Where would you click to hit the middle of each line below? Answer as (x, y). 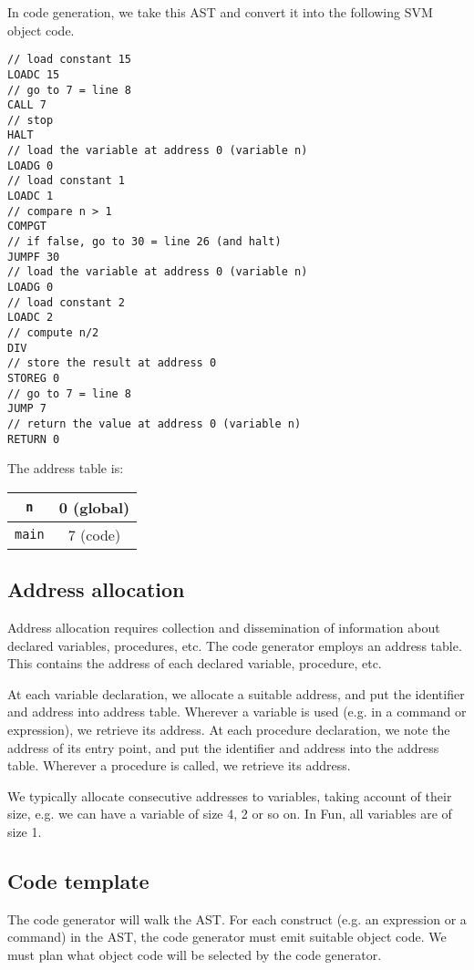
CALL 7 (27, 105)
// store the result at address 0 (112, 363)
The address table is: (66, 468)
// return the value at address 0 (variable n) (155, 423)
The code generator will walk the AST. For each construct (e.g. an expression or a (237, 918)
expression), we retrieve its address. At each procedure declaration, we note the (229, 730)
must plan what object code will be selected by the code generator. (195, 954)
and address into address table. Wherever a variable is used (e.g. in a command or (237, 712)
